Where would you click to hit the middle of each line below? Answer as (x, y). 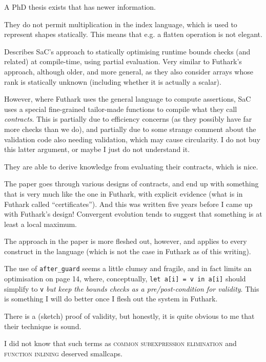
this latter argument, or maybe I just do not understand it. (97, 149)
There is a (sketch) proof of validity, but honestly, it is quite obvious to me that (129, 316)
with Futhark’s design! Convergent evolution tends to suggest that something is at (133, 214)
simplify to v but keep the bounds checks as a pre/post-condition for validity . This (132, 288)
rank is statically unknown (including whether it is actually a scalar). (113, 81)
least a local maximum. (41, 224)
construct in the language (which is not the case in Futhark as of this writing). (128, 251)
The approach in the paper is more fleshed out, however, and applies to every (126, 241)
